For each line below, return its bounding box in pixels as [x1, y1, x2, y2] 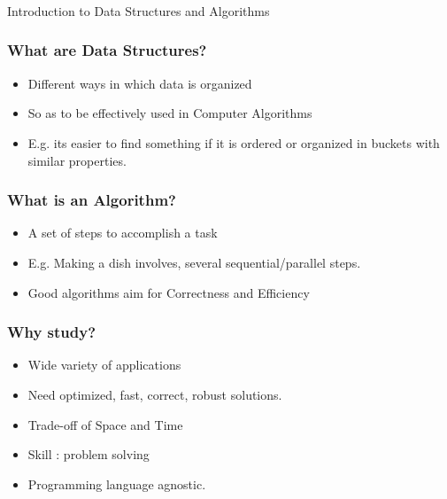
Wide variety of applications [27, 355, 181, 374]
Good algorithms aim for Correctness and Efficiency [27, 283, 310, 301]
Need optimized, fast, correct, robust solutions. [27, 385, 282, 403]
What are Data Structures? [7, 39, 207, 61]
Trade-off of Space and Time [27, 415, 183, 433]
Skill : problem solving [27, 445, 150, 464]
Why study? [7, 321, 96, 343]
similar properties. [27, 151, 127, 169]
